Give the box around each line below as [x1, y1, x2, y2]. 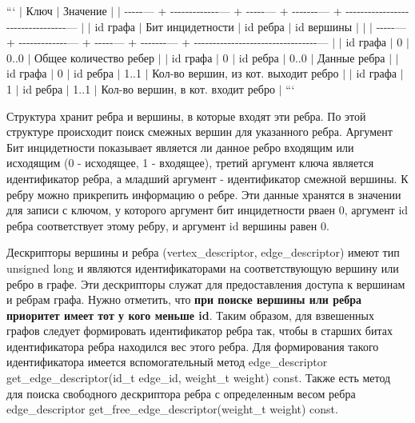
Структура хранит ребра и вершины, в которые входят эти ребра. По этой [6, 107, 366, 124]
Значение [63, 2, 107, 18]
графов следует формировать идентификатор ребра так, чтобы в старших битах [6, 322, 393, 339]
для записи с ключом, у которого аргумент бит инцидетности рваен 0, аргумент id [6, 202, 409, 218]
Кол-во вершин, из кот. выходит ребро [152, 65, 339, 82]
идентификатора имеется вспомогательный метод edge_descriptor [6, 353, 328, 370]
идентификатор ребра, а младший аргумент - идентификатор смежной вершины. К [6, 170, 409, 186]
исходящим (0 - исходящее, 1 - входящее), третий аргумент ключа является [6, 154, 374, 171]
